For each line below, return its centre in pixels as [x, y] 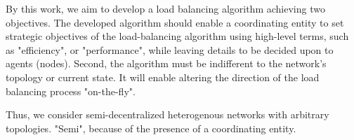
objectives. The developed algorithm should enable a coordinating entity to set [175, 22]
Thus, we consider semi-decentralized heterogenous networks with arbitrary [168, 114]
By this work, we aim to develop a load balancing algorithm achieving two [165, 8]
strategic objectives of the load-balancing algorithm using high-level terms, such [177, 36]
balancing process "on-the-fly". [71, 91]
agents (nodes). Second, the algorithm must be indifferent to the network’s [166, 63]
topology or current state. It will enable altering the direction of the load [163, 77]
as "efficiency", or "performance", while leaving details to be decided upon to [170, 49]
